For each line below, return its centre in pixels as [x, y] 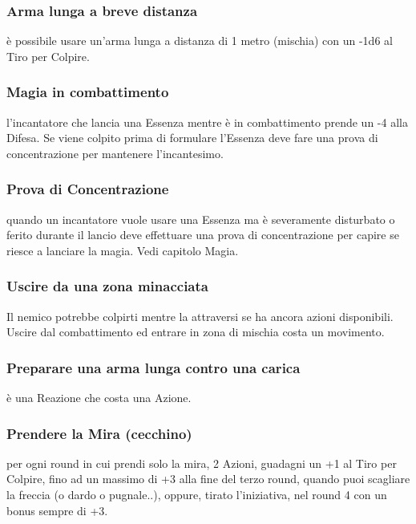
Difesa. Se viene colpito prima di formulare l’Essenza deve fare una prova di [192, 138]
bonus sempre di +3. [57, 510]
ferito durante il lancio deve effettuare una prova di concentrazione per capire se [203, 235]
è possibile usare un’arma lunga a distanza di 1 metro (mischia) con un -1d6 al [200, 41]
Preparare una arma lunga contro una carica [153, 367]
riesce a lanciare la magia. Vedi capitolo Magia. [123, 250]
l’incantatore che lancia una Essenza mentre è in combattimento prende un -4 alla [207, 122]
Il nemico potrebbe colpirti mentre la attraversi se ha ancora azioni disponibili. [200, 316]
